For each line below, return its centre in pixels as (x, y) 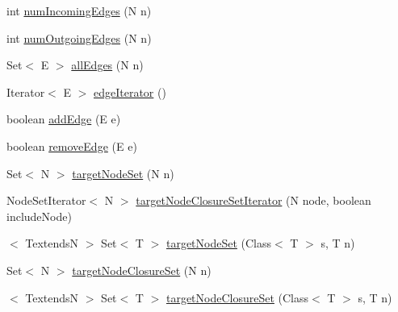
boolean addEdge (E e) (64, 119)
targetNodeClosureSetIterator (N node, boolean (253, 200)
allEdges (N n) (107, 65)
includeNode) (39, 216)
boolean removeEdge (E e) (72, 146)
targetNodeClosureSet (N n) (142, 270)
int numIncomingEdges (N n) (79, 10)
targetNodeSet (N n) (123, 173)
